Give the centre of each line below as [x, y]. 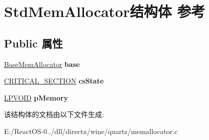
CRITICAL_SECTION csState [54, 81]
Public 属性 [33, 43]
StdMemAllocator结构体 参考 [105, 11]
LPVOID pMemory [36, 97]
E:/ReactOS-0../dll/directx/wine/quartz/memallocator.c [91, 131]
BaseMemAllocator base [42, 64]
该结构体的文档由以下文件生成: [54, 114]
